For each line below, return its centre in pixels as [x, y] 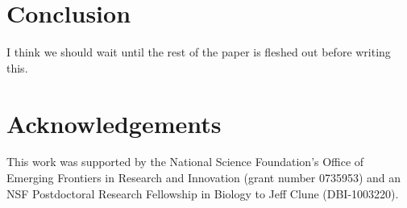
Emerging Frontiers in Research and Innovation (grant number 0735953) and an [204, 178]
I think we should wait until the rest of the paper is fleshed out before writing [199, 52]
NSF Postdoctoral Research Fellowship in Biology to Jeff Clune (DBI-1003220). [203, 193]
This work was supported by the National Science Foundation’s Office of [185, 162]
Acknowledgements [114, 123]
